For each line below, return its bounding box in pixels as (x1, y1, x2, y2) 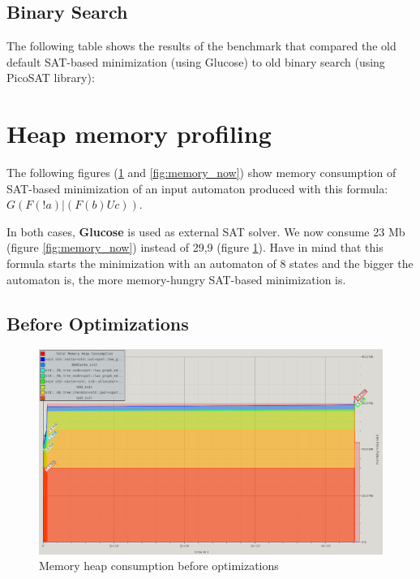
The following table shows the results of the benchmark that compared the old (6, 37, 396, 54)
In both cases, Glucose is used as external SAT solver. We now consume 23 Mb (6, 223, 405, 240)
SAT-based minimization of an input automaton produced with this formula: (6, 179, 388, 197)
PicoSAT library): (6, 69, 95, 86)
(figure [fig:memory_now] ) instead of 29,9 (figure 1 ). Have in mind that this (6, 239, 384, 256)
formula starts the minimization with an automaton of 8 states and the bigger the (6, 255, 414, 272)
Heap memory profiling (6, 117, 272, 150)
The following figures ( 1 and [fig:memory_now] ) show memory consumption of (6, 164, 396, 181)
